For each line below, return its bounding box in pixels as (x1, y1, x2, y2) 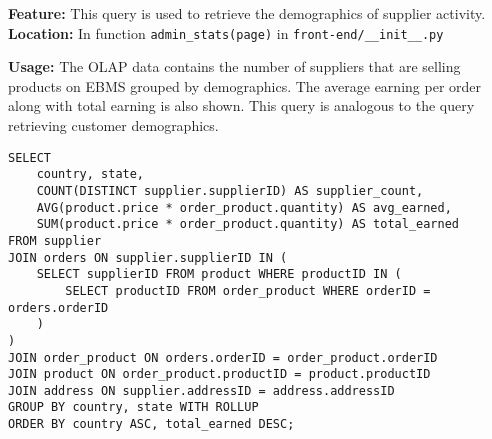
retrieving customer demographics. (8, 115, 219, 136)
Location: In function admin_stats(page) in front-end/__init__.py (8, 22, 444, 43)
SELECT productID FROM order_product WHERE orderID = (65, 283, 431, 298)
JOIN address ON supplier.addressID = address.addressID (8, 383, 395, 398)
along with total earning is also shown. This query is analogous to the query (8, 95, 475, 116)
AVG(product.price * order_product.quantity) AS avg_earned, (36, 200, 452, 215)
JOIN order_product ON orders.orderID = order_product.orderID (8, 350, 438, 365)
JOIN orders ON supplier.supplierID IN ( (8, 250, 288, 265)
